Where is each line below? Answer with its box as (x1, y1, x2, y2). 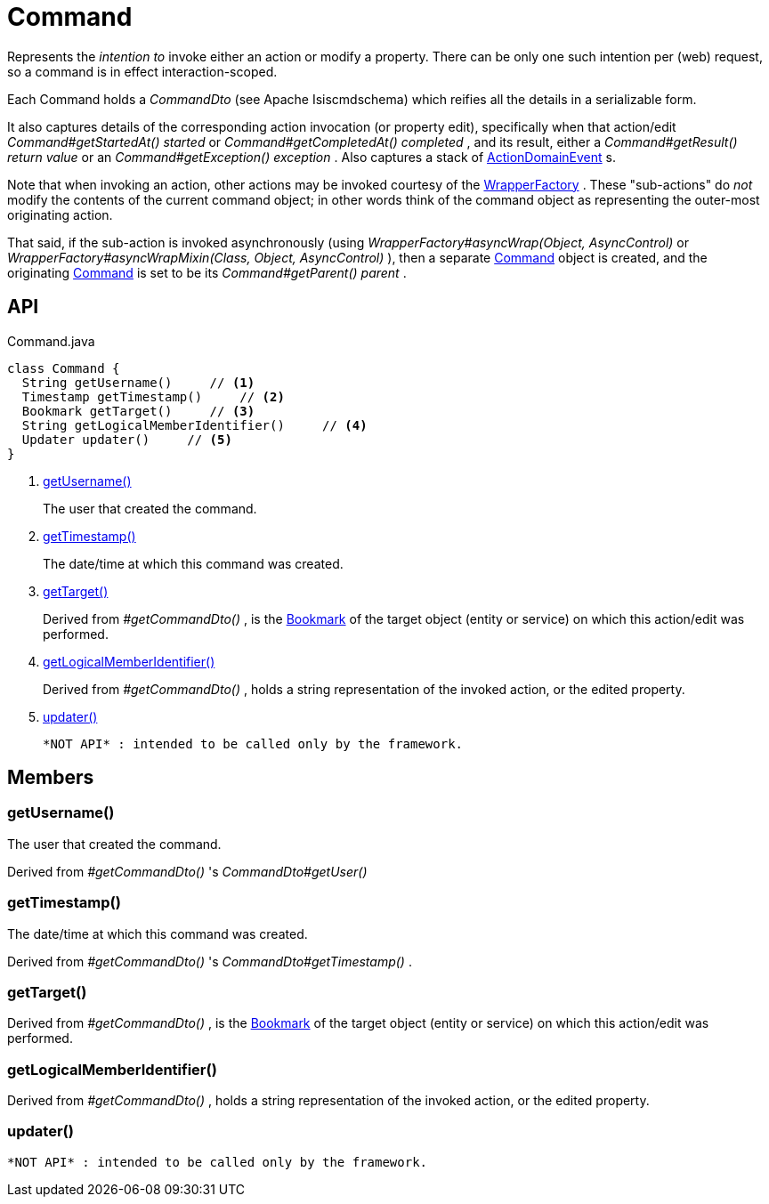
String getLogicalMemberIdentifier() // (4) (21, 417, 368, 432)
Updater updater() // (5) (21, 432, 232, 447)
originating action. (7, 206, 113, 222)
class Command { (7, 360, 120, 376)
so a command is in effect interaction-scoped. (7, 63, 278, 79)
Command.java (7, 333, 95, 349)
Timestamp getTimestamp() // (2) (21, 389, 285, 404)
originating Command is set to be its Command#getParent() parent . (7, 264, 407, 280)
